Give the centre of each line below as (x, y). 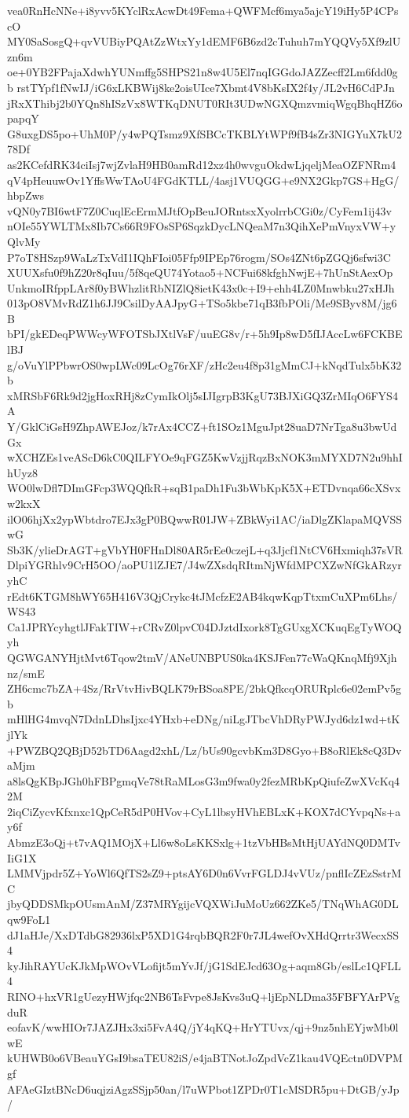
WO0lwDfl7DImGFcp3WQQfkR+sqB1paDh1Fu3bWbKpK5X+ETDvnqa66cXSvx (204, 488)
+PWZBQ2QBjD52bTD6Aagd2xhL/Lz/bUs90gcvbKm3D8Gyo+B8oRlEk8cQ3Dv (204, 750)
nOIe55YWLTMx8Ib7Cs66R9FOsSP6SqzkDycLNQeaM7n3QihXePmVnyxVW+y (202, 226)
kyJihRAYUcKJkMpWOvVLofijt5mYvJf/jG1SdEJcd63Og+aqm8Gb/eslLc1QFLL (204, 965)
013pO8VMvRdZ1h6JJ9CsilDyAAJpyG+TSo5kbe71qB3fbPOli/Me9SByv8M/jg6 (202, 303)
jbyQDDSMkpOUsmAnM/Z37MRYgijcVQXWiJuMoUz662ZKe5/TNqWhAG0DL (203, 904)
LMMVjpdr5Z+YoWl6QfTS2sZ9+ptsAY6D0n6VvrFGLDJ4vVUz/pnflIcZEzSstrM (204, 873)
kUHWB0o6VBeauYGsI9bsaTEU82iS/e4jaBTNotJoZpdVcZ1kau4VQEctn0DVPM (205, 1058)
